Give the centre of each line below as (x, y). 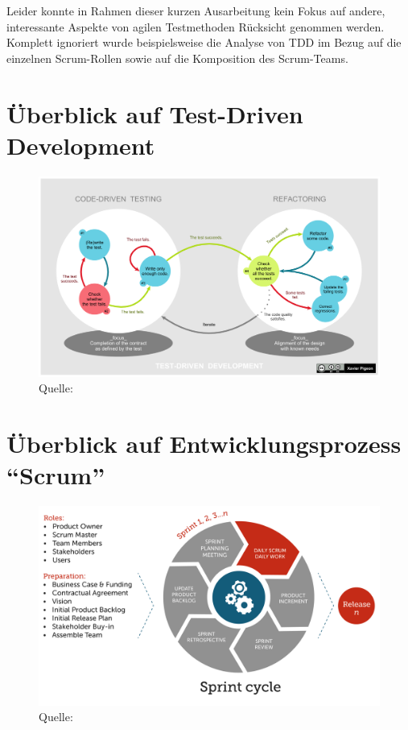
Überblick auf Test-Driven (155, 113)
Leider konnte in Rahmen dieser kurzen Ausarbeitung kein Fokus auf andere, (196, 10)
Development (81, 145)
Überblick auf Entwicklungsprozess (204, 443)
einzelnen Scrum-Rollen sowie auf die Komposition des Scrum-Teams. (177, 58)
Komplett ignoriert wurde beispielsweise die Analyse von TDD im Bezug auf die (204, 42)
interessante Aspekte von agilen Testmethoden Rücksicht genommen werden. (196, 26)
